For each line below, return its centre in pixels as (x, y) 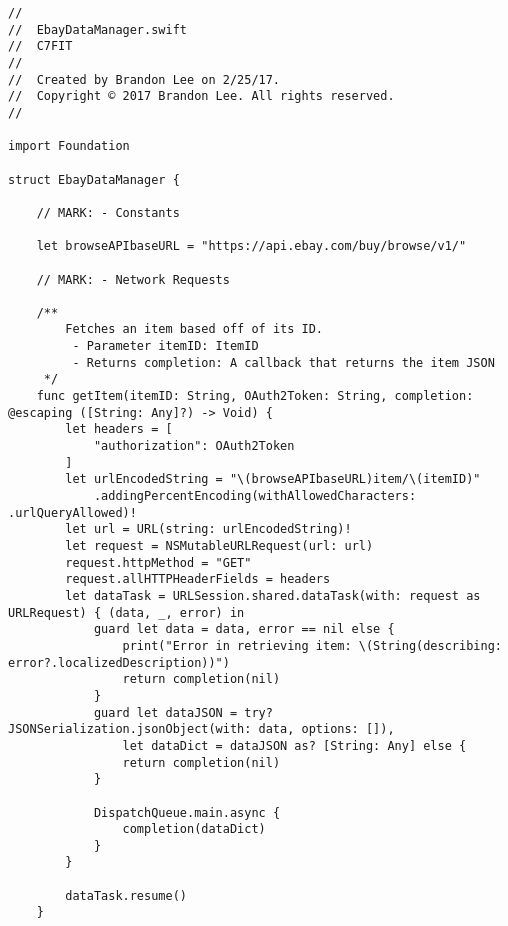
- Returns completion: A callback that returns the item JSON (283, 362)
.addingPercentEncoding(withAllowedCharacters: (255, 496)
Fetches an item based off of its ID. (194, 329)
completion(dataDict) (194, 829)
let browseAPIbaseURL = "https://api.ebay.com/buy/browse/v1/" (251, 246)
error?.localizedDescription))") (119, 662)
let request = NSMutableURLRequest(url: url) (219, 546)
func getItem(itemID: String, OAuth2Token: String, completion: (255, 396)
